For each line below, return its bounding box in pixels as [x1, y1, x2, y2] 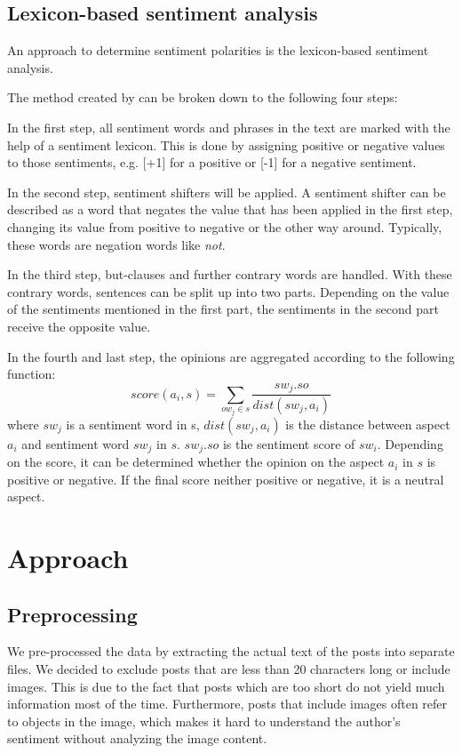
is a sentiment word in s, [66, 414, 200, 433]
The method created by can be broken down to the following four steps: [7, 88, 398, 107]
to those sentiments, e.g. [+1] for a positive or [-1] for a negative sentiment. [7, 153, 417, 172]
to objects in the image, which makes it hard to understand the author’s [7, 711, 401, 730]
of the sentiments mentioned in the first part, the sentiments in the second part [7, 300, 439, 318]
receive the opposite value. [7, 316, 151, 335]
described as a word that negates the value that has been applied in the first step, [7, 200, 453, 219]
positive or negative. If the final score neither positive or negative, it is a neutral [7, 469, 444, 488]
